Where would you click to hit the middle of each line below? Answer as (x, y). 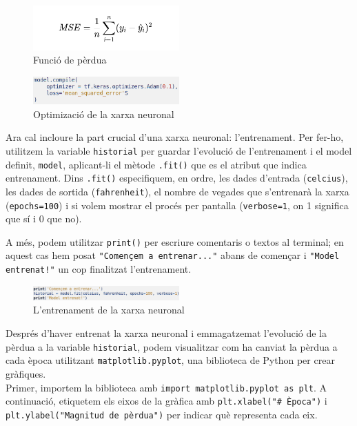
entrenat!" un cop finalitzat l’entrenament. (99, 269)
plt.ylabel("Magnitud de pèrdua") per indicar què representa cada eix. (162, 414)
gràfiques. (26, 373)
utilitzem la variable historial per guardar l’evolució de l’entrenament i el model (179, 150)
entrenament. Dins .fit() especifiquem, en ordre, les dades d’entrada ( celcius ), (177, 178)
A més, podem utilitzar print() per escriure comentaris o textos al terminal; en (175, 241)
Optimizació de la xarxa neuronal (104, 114)
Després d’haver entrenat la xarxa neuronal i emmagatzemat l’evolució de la (166, 333)
